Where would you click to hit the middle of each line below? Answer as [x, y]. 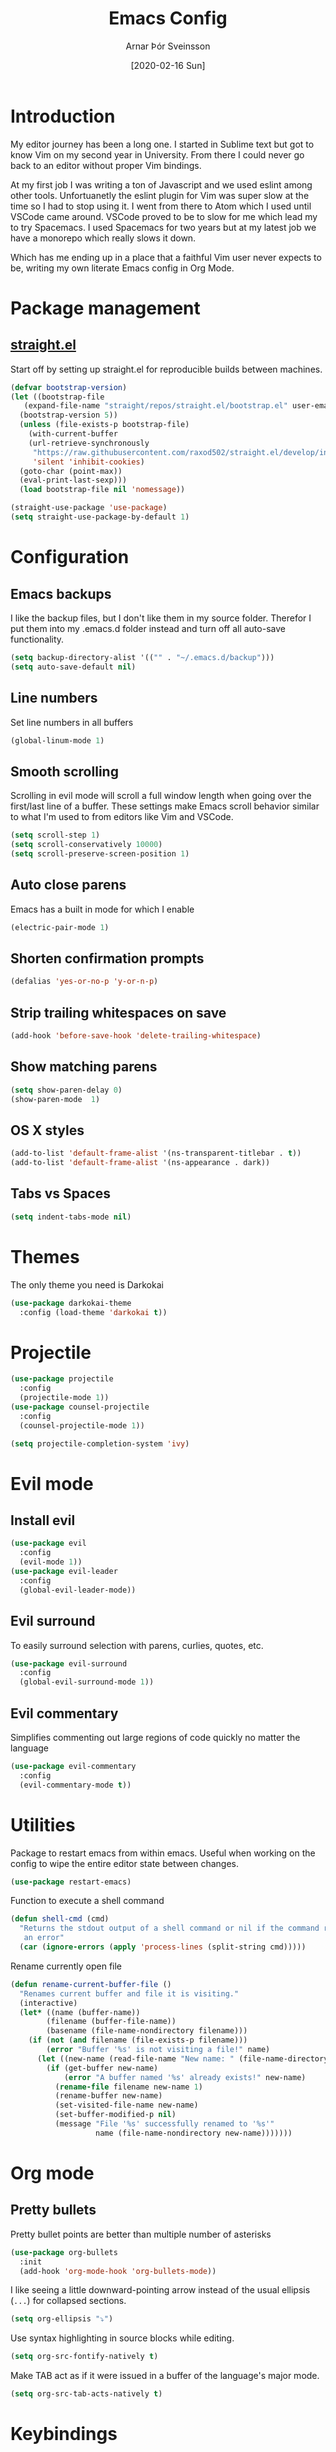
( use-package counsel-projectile [80, 1407]
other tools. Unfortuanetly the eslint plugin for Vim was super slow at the [160, 195]
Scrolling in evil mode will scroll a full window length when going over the [161, 796]
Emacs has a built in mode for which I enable [102, 909]
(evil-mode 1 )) [51, 1562]
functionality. [37, 639]
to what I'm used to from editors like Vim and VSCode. [122, 817]
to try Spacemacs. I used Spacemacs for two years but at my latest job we [163, 227]
